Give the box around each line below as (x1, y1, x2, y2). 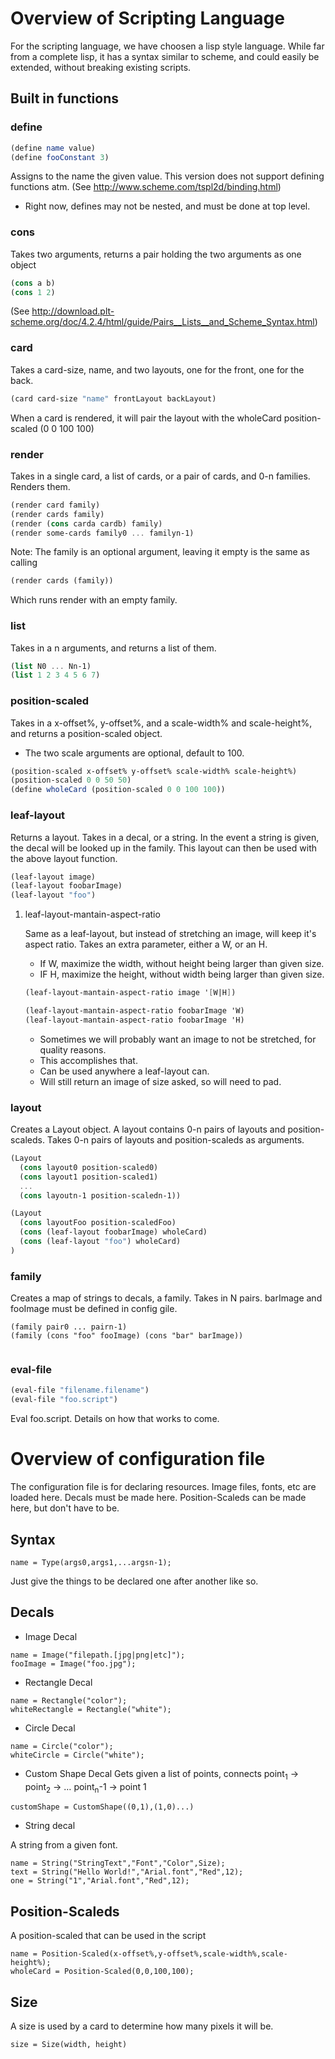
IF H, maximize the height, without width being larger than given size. (39, 968, 325, 981)
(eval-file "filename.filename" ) (10, 1385, 150, 1396)
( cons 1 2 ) (10, 287, 56, 297)
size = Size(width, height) (10, 2039, 128, 2049)
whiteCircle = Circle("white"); (10, 1750, 145, 1760)
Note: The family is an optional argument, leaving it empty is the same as (10, 546, 310, 558)
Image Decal (24, 1630, 78, 1642)
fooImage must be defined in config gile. (10, 1303, 178, 1315)
